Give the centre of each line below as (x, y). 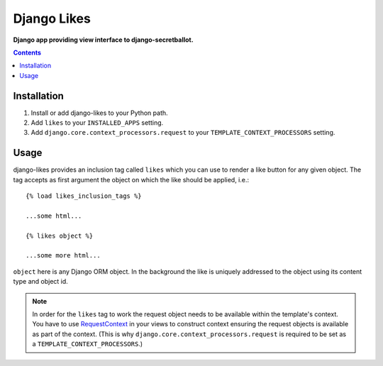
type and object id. (41, 282)
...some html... (54, 216)
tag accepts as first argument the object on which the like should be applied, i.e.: (131, 179)
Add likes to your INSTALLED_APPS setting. (97, 123)
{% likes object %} (60, 235)
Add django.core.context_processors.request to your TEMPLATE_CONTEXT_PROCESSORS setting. (183, 133)
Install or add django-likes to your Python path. (99, 113)
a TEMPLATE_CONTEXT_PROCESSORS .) (88, 344)
